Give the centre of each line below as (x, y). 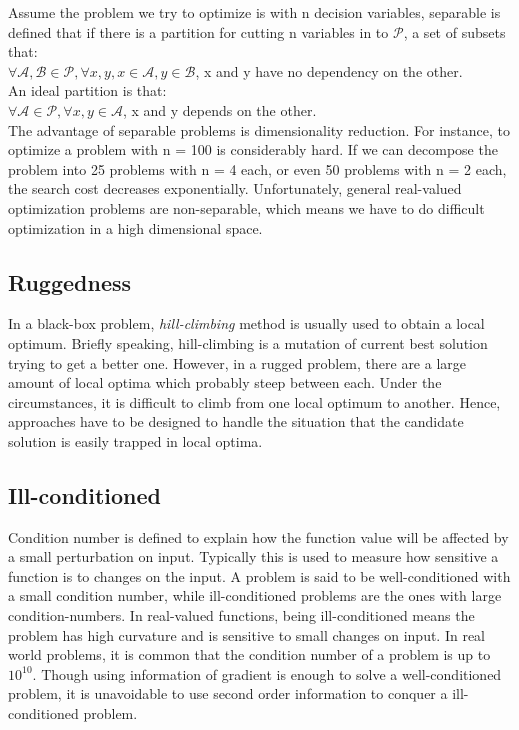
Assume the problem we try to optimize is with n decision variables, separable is (254, 12)
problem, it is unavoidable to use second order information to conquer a (228, 693)
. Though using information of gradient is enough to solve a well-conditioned (267, 673)
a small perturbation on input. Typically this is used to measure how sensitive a (253, 556)
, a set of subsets (454, 31)
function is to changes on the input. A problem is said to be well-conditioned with (259, 575)
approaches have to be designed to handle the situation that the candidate (236, 421)
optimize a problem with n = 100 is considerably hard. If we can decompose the (253, 149)
